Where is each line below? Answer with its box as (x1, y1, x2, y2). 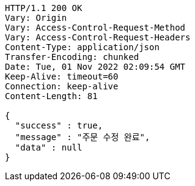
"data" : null (15, 143, 83, 152)
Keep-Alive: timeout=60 (5, 72, 119, 81)
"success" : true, (15, 121, 103, 130)
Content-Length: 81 (5, 91, 98, 101)
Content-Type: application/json (5, 42, 160, 52)
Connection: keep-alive (5, 81, 119, 91)
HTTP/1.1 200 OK (5, 3, 83, 13)
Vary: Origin (5, 13, 67, 23)
